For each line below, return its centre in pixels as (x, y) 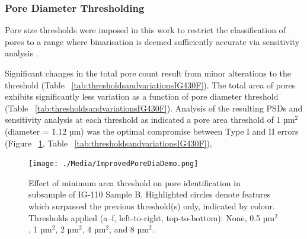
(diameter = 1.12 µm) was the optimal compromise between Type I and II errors (152, 131)
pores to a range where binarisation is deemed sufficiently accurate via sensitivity (152, 41)
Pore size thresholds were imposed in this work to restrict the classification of (145, 30)
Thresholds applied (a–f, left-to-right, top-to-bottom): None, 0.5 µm (152, 217)
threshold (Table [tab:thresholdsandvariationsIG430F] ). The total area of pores (150, 85)
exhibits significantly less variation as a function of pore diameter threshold (142, 96)
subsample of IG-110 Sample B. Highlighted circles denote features (150, 194)
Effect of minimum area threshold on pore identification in (135, 182)
